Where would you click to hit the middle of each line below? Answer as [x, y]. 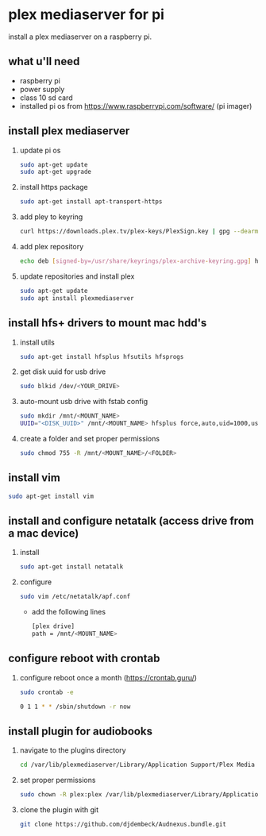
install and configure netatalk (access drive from [131, 520]
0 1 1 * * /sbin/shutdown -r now [75, 707]
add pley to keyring [51, 217]
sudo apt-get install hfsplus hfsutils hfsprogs [102, 356]
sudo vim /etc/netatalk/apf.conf [75, 597]
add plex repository [52, 247]
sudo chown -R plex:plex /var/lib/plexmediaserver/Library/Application [141, 795]
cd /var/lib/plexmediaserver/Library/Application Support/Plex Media [137, 765]
